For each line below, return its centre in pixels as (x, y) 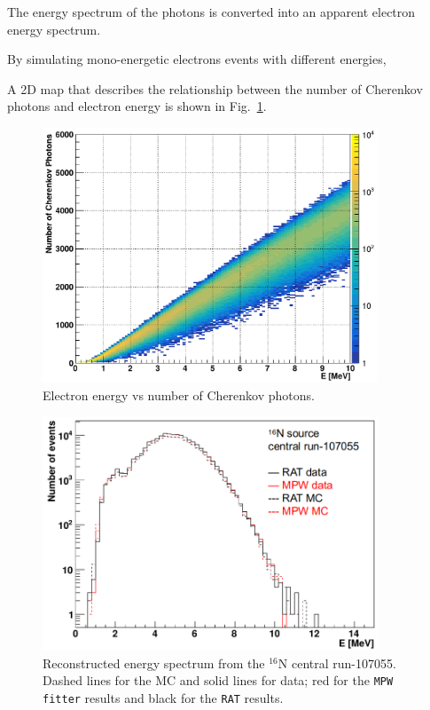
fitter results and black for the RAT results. (163, 698)
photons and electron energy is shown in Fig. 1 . (137, 106)
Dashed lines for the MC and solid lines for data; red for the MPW (218, 680)
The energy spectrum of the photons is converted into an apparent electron (211, 12)
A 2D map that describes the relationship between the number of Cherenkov (215, 88)
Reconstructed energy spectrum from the (154, 663)
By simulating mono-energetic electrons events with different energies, (197, 59)
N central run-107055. (337, 663)
